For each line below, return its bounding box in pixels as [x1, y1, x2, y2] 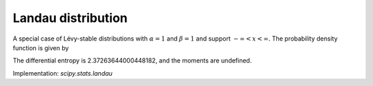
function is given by [12, 43, 69, 52]
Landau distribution [12, 10, 128, 25]
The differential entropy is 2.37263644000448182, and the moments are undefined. [12, 56, 252, 65]
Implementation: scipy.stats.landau [12, 69, 113, 77]
